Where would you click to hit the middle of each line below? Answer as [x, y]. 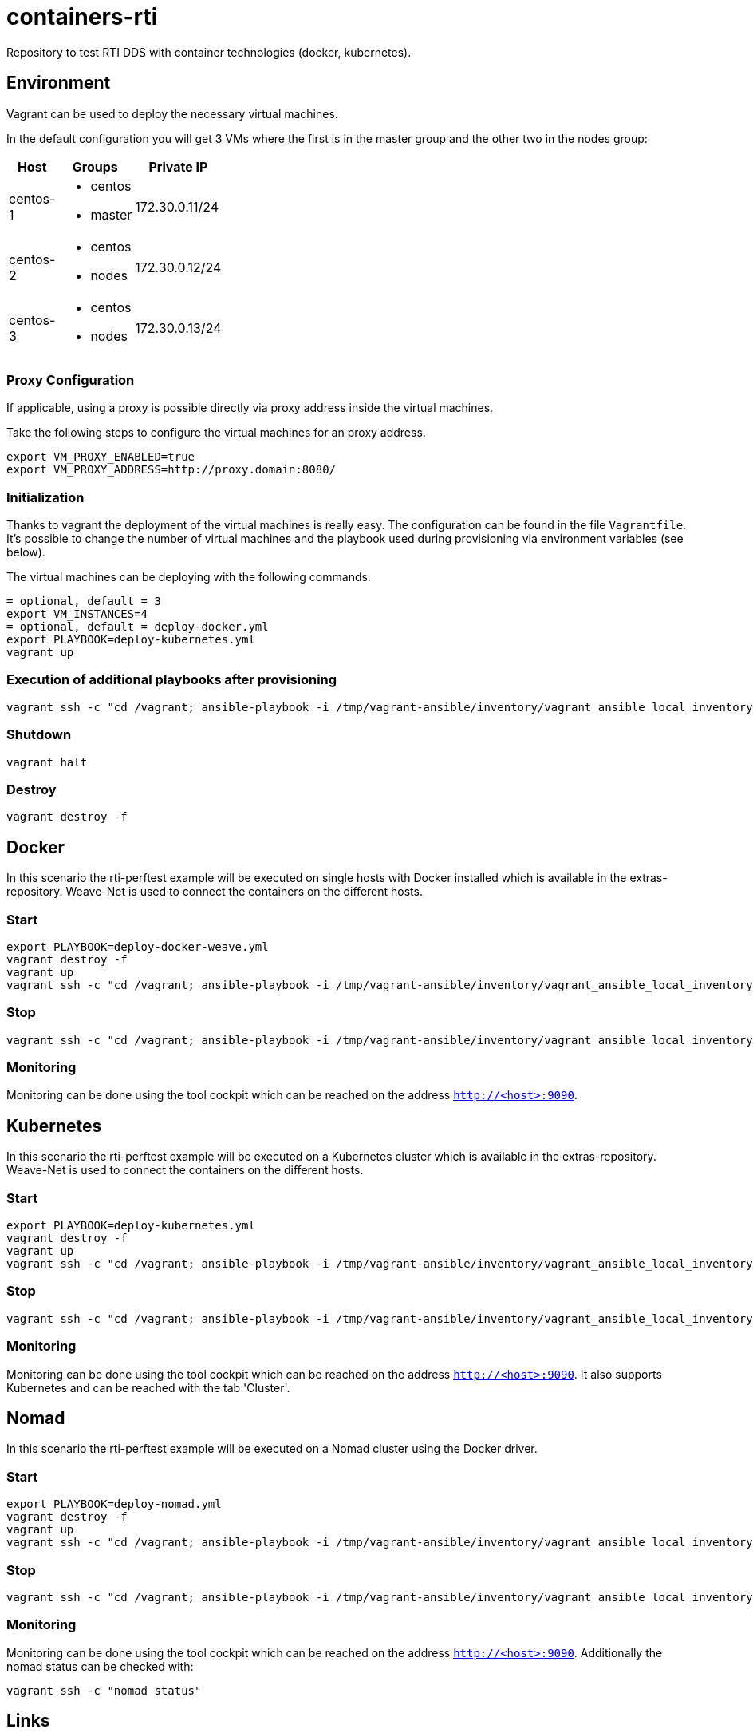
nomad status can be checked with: [100, 1666]
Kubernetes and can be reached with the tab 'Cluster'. [148, 1387]
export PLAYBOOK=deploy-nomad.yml [114, 1504]
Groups [95, 166]
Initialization [45, 497]
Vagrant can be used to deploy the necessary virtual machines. [172, 113]
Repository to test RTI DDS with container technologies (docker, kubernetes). [209, 52]
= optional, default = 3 [84, 601]
